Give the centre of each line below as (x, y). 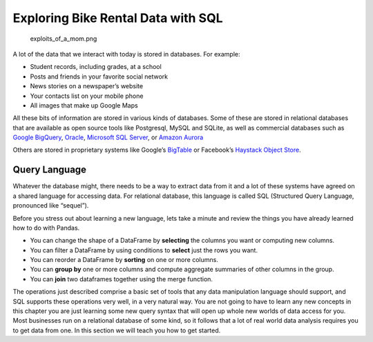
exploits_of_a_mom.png (64, 39)
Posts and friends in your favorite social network (99, 77)
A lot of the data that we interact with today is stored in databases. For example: (126, 54)
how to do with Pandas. (46, 228)
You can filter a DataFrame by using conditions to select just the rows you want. (144, 250)
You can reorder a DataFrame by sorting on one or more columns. (124, 260)
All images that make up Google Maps (84, 105)
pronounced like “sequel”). (51, 205)
